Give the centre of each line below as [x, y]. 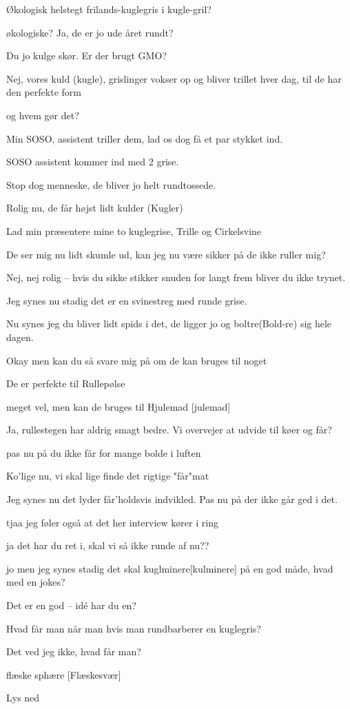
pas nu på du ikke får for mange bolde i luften [104, 452]
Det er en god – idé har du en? [71, 605]
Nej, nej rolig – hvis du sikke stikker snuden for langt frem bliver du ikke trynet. [176, 277]
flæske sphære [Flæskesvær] [64, 674]
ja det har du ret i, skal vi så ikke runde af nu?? [108, 545]
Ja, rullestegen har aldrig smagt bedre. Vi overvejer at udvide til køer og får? [169, 430]
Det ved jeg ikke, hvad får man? [74, 651]
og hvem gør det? [43, 115]
